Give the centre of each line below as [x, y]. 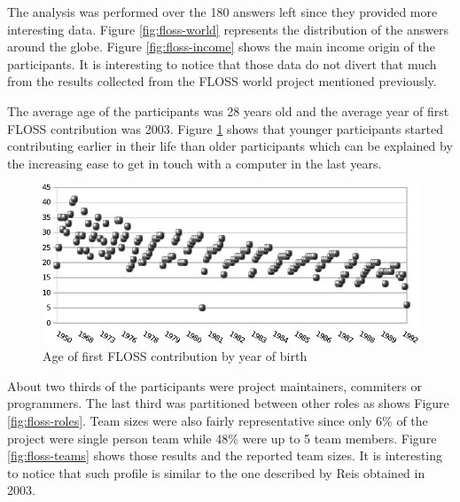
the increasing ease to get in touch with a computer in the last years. [195, 163]
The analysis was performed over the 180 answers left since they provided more [222, 12]
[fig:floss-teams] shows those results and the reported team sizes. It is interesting [225, 455]
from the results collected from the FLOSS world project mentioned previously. [222, 81]
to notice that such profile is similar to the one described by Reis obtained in [216, 472]
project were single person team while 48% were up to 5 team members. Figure [222, 438]
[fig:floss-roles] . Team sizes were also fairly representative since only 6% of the [218, 420]
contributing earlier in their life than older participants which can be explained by [230, 146]
